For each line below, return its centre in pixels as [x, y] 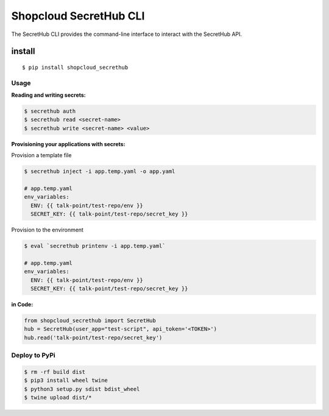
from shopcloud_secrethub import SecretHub [90, 321]
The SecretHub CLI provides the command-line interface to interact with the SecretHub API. [127, 34]
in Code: [22, 305]
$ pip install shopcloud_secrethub [75, 67]
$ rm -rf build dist [55, 372]
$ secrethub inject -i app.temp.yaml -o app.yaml [100, 171]
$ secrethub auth [50, 111]
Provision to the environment [47, 230]
